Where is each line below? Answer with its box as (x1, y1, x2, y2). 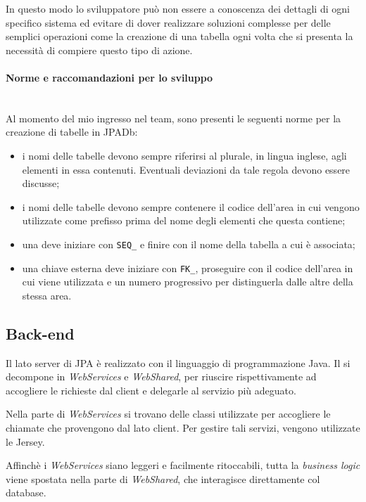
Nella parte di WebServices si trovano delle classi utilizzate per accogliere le (6, 406, 331, 421)
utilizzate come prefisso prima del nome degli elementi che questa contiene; (22, 213, 346, 228)
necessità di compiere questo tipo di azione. (6, 42, 193, 57)
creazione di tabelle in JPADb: (6, 124, 138, 139)
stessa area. (22, 288, 72, 302)
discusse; (22, 176, 60, 191)
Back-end (6, 322, 75, 344)
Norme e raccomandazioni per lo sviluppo (6, 70, 213, 84)
